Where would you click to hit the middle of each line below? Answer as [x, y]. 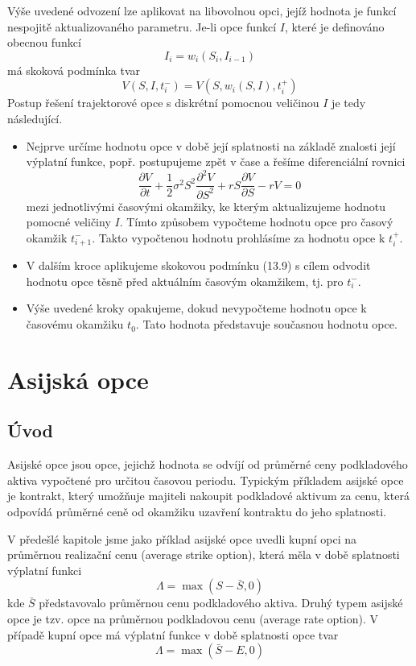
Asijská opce [78, 379]
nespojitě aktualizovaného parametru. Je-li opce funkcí [142, 26]
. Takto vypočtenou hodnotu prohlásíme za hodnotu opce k [239, 237]
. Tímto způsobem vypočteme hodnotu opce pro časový [256, 222]
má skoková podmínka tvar [74, 70]
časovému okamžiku [75, 324]
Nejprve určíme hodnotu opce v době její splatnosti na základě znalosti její [211, 145]
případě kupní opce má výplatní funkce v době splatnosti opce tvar [173, 634]
